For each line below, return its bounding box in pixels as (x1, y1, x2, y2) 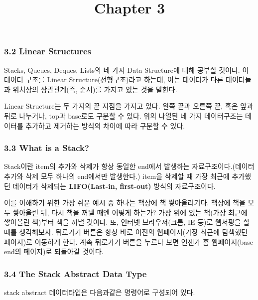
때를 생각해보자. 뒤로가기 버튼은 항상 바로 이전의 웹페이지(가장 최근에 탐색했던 (4, 227, 248, 237)
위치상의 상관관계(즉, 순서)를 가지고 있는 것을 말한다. (12, 84, 177, 94)
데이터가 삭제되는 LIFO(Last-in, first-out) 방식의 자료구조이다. (12, 180, 216, 191)
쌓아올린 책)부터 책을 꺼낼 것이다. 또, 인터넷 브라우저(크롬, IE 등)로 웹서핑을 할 (4, 217, 250, 227)
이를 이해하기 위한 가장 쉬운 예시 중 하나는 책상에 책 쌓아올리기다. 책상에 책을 (4, 197, 246, 208)
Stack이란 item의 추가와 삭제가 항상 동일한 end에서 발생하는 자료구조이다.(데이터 (4, 161, 255, 171)
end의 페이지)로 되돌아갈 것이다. (4, 246, 104, 257)
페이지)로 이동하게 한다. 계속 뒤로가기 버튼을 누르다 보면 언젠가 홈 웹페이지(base (4, 236, 254, 247)
